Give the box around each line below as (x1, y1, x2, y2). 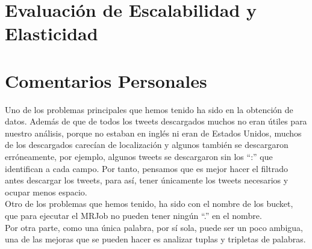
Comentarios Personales (5, 68, 207, 93)
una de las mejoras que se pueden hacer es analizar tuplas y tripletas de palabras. (5, 233, 306, 245)
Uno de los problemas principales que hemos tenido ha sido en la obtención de (5, 103, 293, 115)
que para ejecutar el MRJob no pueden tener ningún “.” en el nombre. (5, 209, 262, 222)
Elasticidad (5, 21, 98, 46)
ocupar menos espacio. (5, 185, 87, 198)
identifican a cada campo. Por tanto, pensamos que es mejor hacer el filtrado (5, 162, 288, 174)
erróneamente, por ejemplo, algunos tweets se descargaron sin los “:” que (5, 150, 273, 163)
